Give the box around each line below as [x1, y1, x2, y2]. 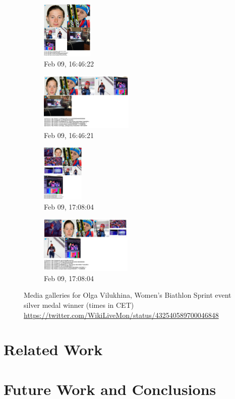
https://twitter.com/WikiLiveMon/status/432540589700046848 [24, 309, 219, 320]
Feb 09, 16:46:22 [44, 58, 94, 69]
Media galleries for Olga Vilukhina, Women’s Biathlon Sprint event [24, 290, 231, 300]
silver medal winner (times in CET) [24, 300, 134, 310]
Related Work [4, 339, 103, 360]
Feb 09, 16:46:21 [44, 129, 94, 140]
